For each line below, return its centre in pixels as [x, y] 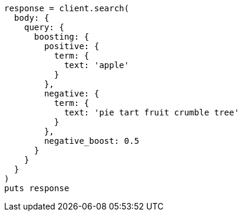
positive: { [72, 46]
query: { [44, 27]
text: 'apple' [97, 65]
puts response [37, 188]
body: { [31, 18]
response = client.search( [67, 8]
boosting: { [62, 37]
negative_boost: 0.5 [92, 141]
